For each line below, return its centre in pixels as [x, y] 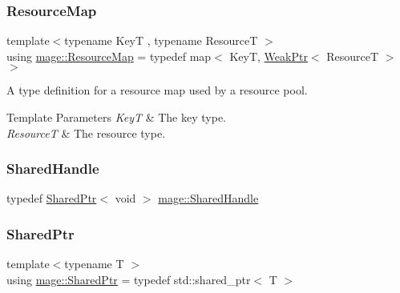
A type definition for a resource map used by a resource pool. [157, 90]
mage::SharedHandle [208, 198]
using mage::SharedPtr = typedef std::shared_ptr [129, 279]
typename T [94, 264]
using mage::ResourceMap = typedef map [109, 56]
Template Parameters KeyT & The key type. [116, 117]
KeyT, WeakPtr [269, 56]
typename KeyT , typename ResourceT [161, 40]
